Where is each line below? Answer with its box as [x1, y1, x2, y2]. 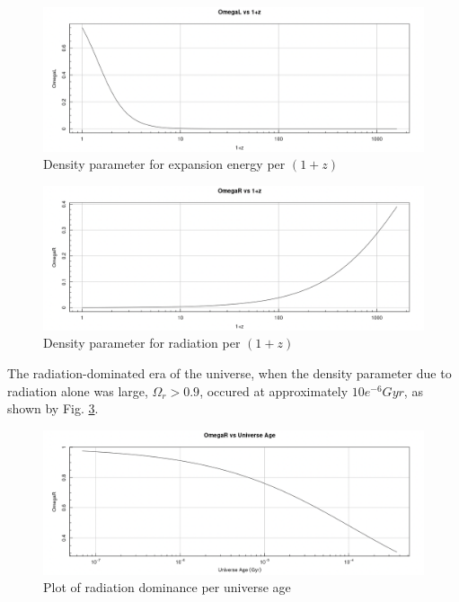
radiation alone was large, [7, 381, 148, 400]
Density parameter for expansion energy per [43, 155, 286, 173]
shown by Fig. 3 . [7, 399, 99, 418]
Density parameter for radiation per [43, 333, 241, 352]
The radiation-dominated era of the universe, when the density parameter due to [7, 364, 452, 382]
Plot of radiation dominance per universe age [43, 578, 291, 597]
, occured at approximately [199, 381, 349, 400]
